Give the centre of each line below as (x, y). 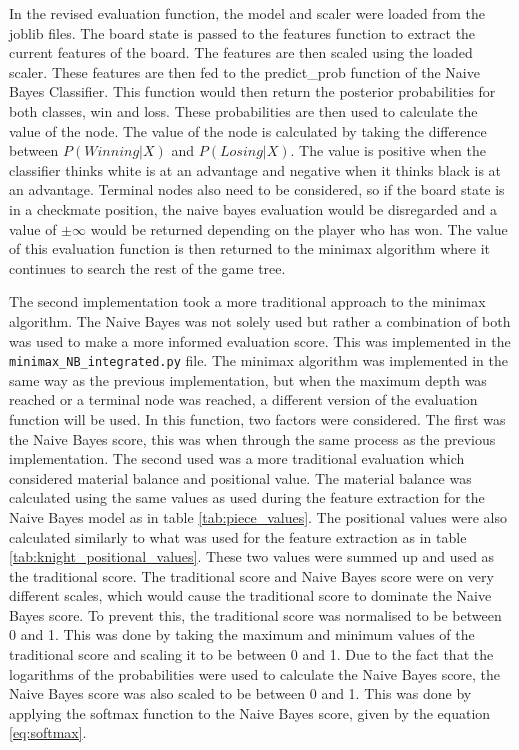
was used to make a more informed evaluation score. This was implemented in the (260, 340)
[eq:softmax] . (48, 732)
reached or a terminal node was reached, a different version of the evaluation (243, 399)
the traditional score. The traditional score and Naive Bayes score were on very (251, 575)
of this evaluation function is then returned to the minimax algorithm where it (250, 248)
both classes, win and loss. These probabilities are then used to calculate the (243, 110)
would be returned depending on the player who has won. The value (299, 228)
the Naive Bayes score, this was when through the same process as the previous (252, 438)
